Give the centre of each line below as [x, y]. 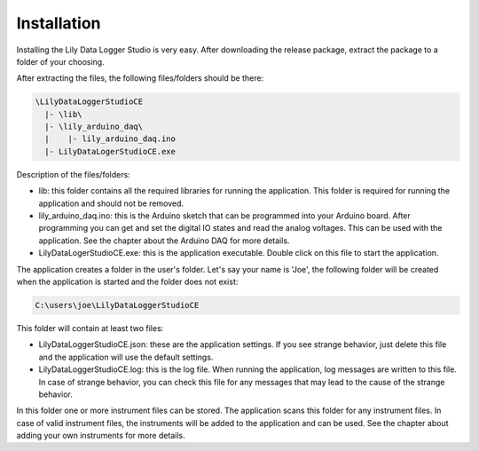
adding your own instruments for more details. [101, 436]
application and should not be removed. [111, 203]
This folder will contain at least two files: [90, 328]
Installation [59, 23]
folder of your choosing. [61, 61]
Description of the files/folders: [73, 174]
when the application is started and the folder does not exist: [127, 281]
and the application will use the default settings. [126, 357]
